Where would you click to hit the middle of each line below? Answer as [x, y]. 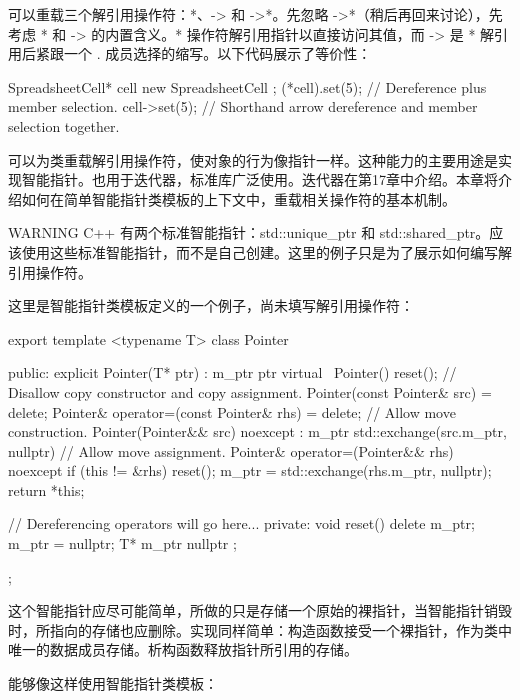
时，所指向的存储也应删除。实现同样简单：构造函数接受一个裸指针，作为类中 [260, 629]
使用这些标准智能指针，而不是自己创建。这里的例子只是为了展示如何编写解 [266, 251]
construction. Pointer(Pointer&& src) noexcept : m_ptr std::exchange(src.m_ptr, [257, 431]
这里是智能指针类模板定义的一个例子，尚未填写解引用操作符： [211, 305]
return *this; [46, 489]
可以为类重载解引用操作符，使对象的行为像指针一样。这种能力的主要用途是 [253, 159]
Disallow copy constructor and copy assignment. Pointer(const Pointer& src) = [250, 391]
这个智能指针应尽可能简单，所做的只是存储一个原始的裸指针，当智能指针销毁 [260, 610]
